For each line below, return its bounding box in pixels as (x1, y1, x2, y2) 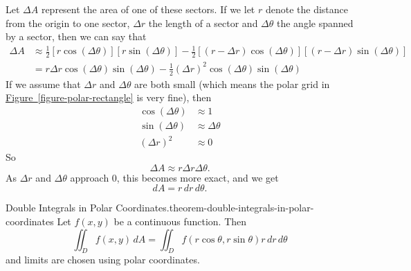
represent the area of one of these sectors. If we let (41, 2, 255, 16)
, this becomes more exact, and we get (116, 170, 279, 184)
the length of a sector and (148, 15, 258, 30)
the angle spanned (276, 15, 354, 30)
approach (70, 170, 109, 184)
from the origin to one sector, (6, 15, 130, 30)
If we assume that (6, 76, 81, 91)
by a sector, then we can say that (6, 29, 147, 44)
